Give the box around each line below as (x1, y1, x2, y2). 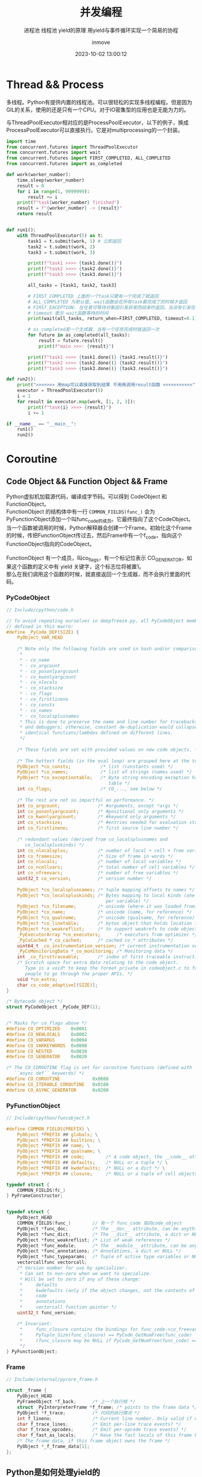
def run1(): (6, 227, 36, 233)
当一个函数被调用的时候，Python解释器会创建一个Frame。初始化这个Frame (6, 524, 192, 531)
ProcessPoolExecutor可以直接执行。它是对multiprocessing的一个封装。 (6, 126, 183, 133)
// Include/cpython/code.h (6, 607, 74, 613)
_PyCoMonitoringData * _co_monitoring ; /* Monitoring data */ (17, 949, 173, 955)
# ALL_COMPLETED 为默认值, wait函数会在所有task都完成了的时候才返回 (28, 299, 188, 305)
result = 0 (17, 183, 44, 189)
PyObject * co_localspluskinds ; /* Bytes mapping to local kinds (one (17, 892, 195, 898)
